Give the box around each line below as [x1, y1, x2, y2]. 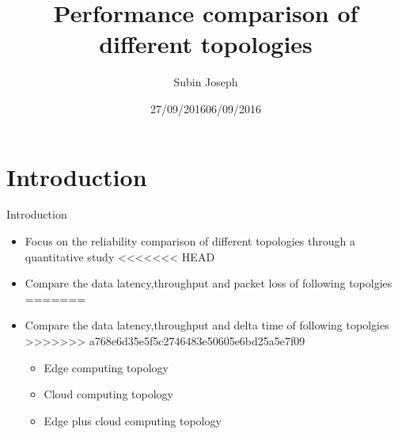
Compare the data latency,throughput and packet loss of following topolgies [25, 275, 392, 291]
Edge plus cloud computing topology [44, 412, 222, 428]
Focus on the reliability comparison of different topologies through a [25, 233, 355, 249]
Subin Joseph [173, 74, 238, 90]
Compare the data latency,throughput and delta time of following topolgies [25, 317, 389, 333]
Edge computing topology [44, 359, 169, 375]
